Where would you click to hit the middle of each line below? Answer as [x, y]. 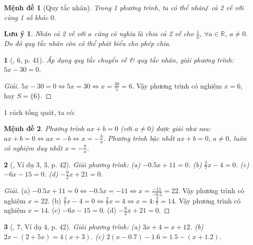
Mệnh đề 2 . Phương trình [44, 128]
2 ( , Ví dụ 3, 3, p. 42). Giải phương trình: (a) [72, 164]
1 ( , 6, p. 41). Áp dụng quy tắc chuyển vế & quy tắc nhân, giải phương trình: [119, 59]
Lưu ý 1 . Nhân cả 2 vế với [45, 33]
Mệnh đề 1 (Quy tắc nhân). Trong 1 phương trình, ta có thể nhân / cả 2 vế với [124, 7]
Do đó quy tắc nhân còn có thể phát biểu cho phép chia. [87, 43]
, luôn [238, 138]
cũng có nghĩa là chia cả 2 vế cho [144, 33]
